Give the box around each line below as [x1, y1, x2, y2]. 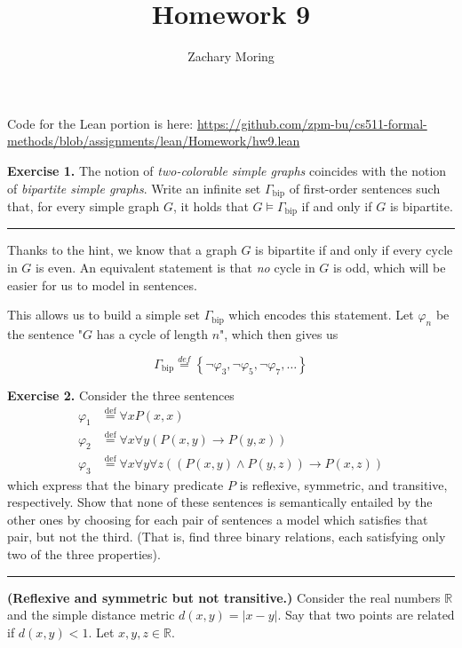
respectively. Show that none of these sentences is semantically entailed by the [7, 493, 433, 511]
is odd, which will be [333, 258, 446, 276]
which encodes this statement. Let [228, 305, 414, 324]
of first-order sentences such [289, 178, 441, 197]
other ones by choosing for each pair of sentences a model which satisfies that [7, 510, 428, 528]
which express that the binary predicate [7, 475, 224, 494]
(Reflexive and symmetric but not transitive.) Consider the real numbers [7, 588, 441, 606]
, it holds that [173, 196, 249, 215]
